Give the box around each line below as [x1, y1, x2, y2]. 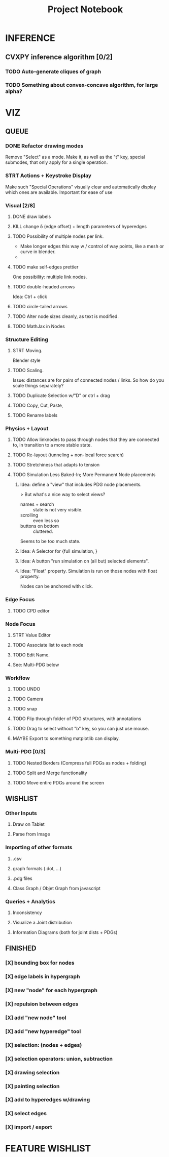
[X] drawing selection [5, 1069, 60, 1076]
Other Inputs [5, 809, 37, 817]
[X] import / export [5, 1124, 52, 1131]
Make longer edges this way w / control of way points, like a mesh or [20, 243, 164, 249]
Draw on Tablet [12, 821, 45, 827]
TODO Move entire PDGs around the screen [12, 779, 105, 785]
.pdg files [12, 875, 33, 881]
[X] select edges [5, 1110, 47, 1117]
